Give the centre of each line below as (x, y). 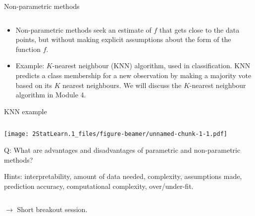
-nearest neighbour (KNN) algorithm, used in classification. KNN (151, 65)
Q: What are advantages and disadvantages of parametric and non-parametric (122, 150)
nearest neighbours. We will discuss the (122, 85)
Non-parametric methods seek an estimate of (83, 29)
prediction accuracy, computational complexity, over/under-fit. (99, 186)
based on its (34, 85)
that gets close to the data (200, 29)
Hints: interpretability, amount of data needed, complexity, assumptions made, (123, 176)
